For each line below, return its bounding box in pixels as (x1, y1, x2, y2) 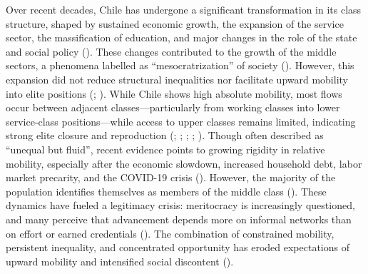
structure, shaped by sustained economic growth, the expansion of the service (6, 16, 344, 31)
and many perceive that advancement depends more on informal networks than (6, 211, 352, 226)
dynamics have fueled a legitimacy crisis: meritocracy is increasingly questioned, (6, 198, 355, 213)
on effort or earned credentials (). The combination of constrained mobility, (6, 225, 334, 240)
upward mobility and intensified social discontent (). (6, 253, 234, 268)
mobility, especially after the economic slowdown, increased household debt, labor (6, 156, 362, 171)
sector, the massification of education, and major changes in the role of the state (6, 30, 357, 45)
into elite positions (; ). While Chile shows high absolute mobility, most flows (6, 86, 342, 101)
